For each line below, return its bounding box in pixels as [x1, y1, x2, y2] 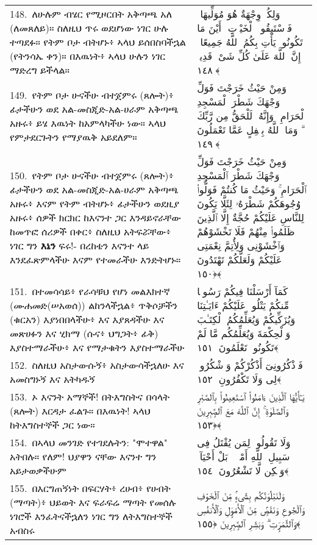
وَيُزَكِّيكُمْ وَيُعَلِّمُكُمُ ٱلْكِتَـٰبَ [197, 312, 296, 326]
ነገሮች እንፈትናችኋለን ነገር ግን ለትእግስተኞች [10, 509, 173, 523]
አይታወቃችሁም [10, 463, 66, 477]
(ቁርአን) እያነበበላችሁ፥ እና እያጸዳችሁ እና [10, 312, 165, 326]
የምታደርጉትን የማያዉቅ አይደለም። [10, 129, 137, 144]
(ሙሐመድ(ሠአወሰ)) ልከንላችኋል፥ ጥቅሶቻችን [10, 298, 178, 312]
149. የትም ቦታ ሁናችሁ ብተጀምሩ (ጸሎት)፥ [10, 87, 174, 102]
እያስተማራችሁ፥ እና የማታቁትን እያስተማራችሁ [10, 340, 185, 354]
